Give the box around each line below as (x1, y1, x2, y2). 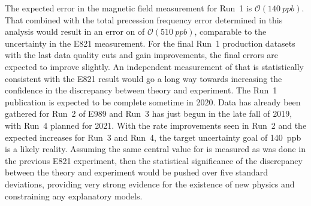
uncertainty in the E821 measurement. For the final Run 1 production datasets (5, 37, 295, 49)
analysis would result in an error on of (5, 25, 145, 38)
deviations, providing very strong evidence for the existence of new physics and (5, 177, 295, 190)
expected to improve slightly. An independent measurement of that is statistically (5, 60, 304, 72)
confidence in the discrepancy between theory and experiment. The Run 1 (5, 84, 277, 96)
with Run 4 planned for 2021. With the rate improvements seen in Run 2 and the (5, 119, 307, 131)
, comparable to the (194, 25, 267, 38)
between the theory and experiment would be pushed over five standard (5, 166, 268, 178)
